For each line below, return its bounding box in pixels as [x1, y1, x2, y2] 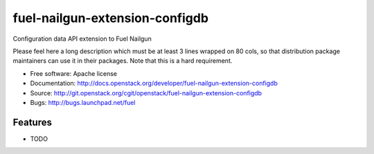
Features [12, 116, 52, 128]
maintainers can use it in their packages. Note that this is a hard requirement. [12, 57, 233, 65]
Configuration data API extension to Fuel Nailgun [12, 35, 152, 43]
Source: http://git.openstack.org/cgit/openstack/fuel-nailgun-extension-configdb [30, 88, 262, 97]
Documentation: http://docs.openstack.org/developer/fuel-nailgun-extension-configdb [30, 79, 278, 88]
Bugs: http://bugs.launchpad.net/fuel [30, 98, 136, 106]
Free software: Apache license [30, 69, 118, 77]
